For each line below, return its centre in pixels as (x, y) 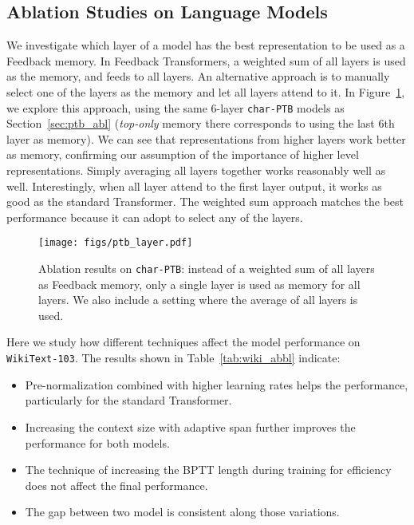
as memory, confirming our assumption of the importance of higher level (183, 154)
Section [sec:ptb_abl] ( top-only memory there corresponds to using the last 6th (201, 123)
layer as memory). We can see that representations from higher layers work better (206, 138)
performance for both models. (97, 442)
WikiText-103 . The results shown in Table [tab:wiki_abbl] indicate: (173, 358)
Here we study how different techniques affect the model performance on (183, 342)
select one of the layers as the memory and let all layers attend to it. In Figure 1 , (206, 91)
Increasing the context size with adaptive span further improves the (190, 426)
